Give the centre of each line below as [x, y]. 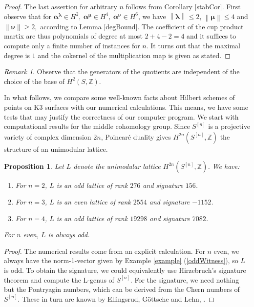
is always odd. [69, 235]
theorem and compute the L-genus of [59, 279]
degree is [17, 55]
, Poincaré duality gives [136, 136]
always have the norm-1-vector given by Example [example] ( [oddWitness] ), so [121, 260]
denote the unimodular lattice [117, 166]
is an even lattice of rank [94, 201]
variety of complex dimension [48, 136]
